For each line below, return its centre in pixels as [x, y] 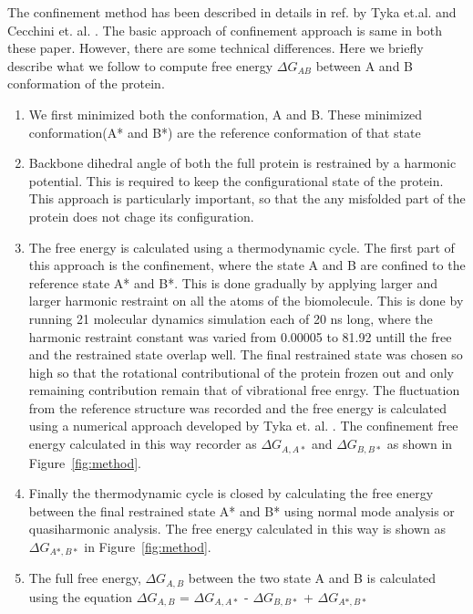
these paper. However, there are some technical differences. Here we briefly [216, 48]
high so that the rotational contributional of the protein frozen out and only [241, 372]
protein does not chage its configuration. [141, 216]
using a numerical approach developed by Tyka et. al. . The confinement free [243, 426]
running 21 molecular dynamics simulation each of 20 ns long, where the [231, 318]
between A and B [364, 65]
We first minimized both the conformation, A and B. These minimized [226, 114]
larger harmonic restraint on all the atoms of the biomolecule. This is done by [246, 301]
